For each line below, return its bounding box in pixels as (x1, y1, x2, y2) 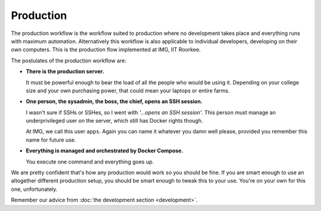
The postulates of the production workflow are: (11, 57, 127, 64)
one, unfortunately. (11, 186, 58, 193)
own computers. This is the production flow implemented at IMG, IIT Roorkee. (11, 46, 201, 53)
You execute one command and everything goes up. (26, 158, 154, 165)
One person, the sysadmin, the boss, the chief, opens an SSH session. (26, 98, 203, 105)
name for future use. (26, 136, 77, 143)
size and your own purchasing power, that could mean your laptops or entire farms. (26, 87, 230, 94)
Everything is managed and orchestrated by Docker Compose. (26, 147, 184, 154)
